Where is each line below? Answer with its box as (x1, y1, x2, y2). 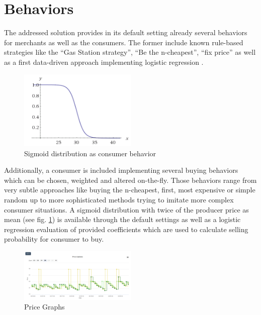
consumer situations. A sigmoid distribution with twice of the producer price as (4, 204, 249, 215)
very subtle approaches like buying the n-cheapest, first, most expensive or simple (4, 184, 255, 195)
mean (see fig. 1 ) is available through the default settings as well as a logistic (4, 214, 241, 225)
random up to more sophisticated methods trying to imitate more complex (4, 194, 234, 204)
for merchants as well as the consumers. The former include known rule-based (4, 37, 243, 47)
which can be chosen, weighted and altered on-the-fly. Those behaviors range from (4, 174, 257, 185)
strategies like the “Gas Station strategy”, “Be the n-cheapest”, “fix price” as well (4, 47, 256, 57)
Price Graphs (24, 301, 65, 312)
